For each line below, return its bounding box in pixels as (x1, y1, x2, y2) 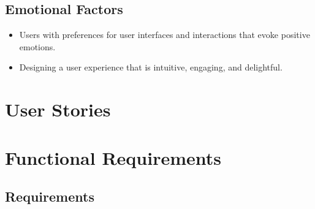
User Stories (5, 97, 111, 122)
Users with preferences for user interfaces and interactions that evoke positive (19, 28, 310, 41)
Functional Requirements (5, 145, 221, 170)
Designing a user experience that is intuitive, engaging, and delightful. (19, 61, 283, 74)
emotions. (19, 40, 56, 53)
